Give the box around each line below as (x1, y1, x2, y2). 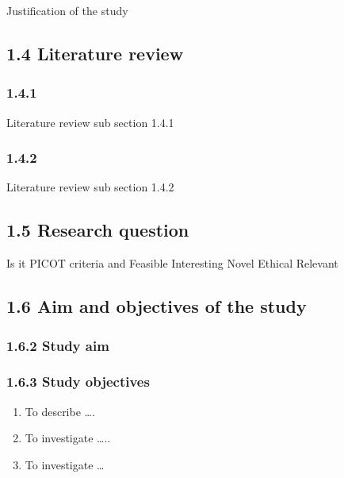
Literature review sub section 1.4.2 (6, 179, 174, 195)
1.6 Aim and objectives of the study (6, 294, 307, 318)
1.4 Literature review (6, 40, 184, 65)
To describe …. (25, 403, 95, 419)
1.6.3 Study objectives (6, 372, 150, 391)
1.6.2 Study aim (6, 335, 109, 355)
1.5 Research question (6, 218, 189, 242)
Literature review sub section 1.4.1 (6, 114, 174, 130)
